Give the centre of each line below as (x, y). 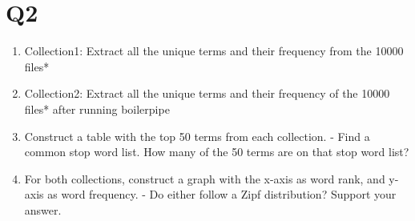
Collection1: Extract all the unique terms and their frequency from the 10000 (214, 51)
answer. (43, 209)
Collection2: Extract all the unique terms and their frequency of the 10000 (207, 93)
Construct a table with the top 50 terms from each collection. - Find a (197, 136)
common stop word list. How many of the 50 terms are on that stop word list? (217, 152)
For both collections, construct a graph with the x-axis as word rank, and (205, 178)
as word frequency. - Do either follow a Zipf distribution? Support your (222, 194)
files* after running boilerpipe (97, 108)
